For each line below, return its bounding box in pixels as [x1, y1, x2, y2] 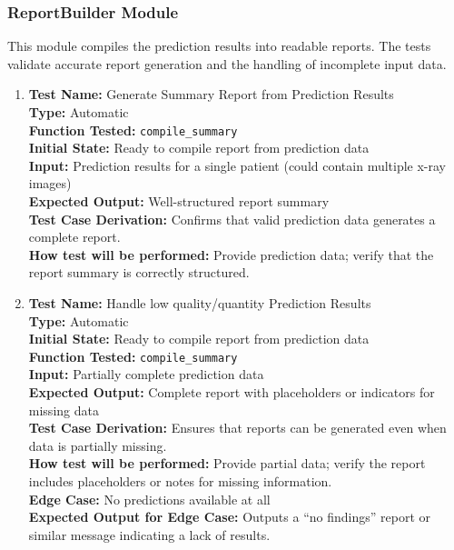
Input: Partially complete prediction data [28, 365, 264, 384]
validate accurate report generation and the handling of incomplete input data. [7, 54, 447, 73]
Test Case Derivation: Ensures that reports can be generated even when [28, 418, 447, 437]
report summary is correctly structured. [28, 263, 250, 282]
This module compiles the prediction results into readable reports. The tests [7, 36, 431, 55]
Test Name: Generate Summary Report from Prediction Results [28, 85, 394, 104]
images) [28, 174, 72, 193]
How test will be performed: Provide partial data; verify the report [28, 454, 426, 473]
